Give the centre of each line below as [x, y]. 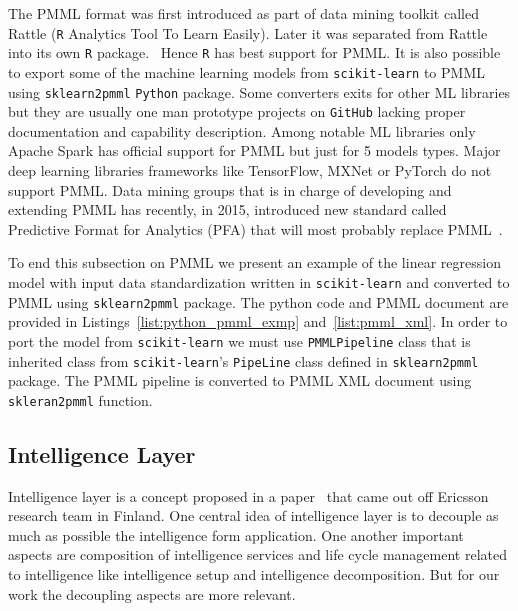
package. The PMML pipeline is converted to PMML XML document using [240, 380]
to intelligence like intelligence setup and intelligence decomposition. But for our [254, 574]
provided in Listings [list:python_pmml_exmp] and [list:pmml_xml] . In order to [258, 321]
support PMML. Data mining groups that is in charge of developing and [230, 189]
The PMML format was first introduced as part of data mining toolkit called [243, 13]
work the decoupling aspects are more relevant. [152, 593]
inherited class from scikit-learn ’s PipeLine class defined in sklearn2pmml [243, 360]
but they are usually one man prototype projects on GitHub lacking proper [237, 111]
